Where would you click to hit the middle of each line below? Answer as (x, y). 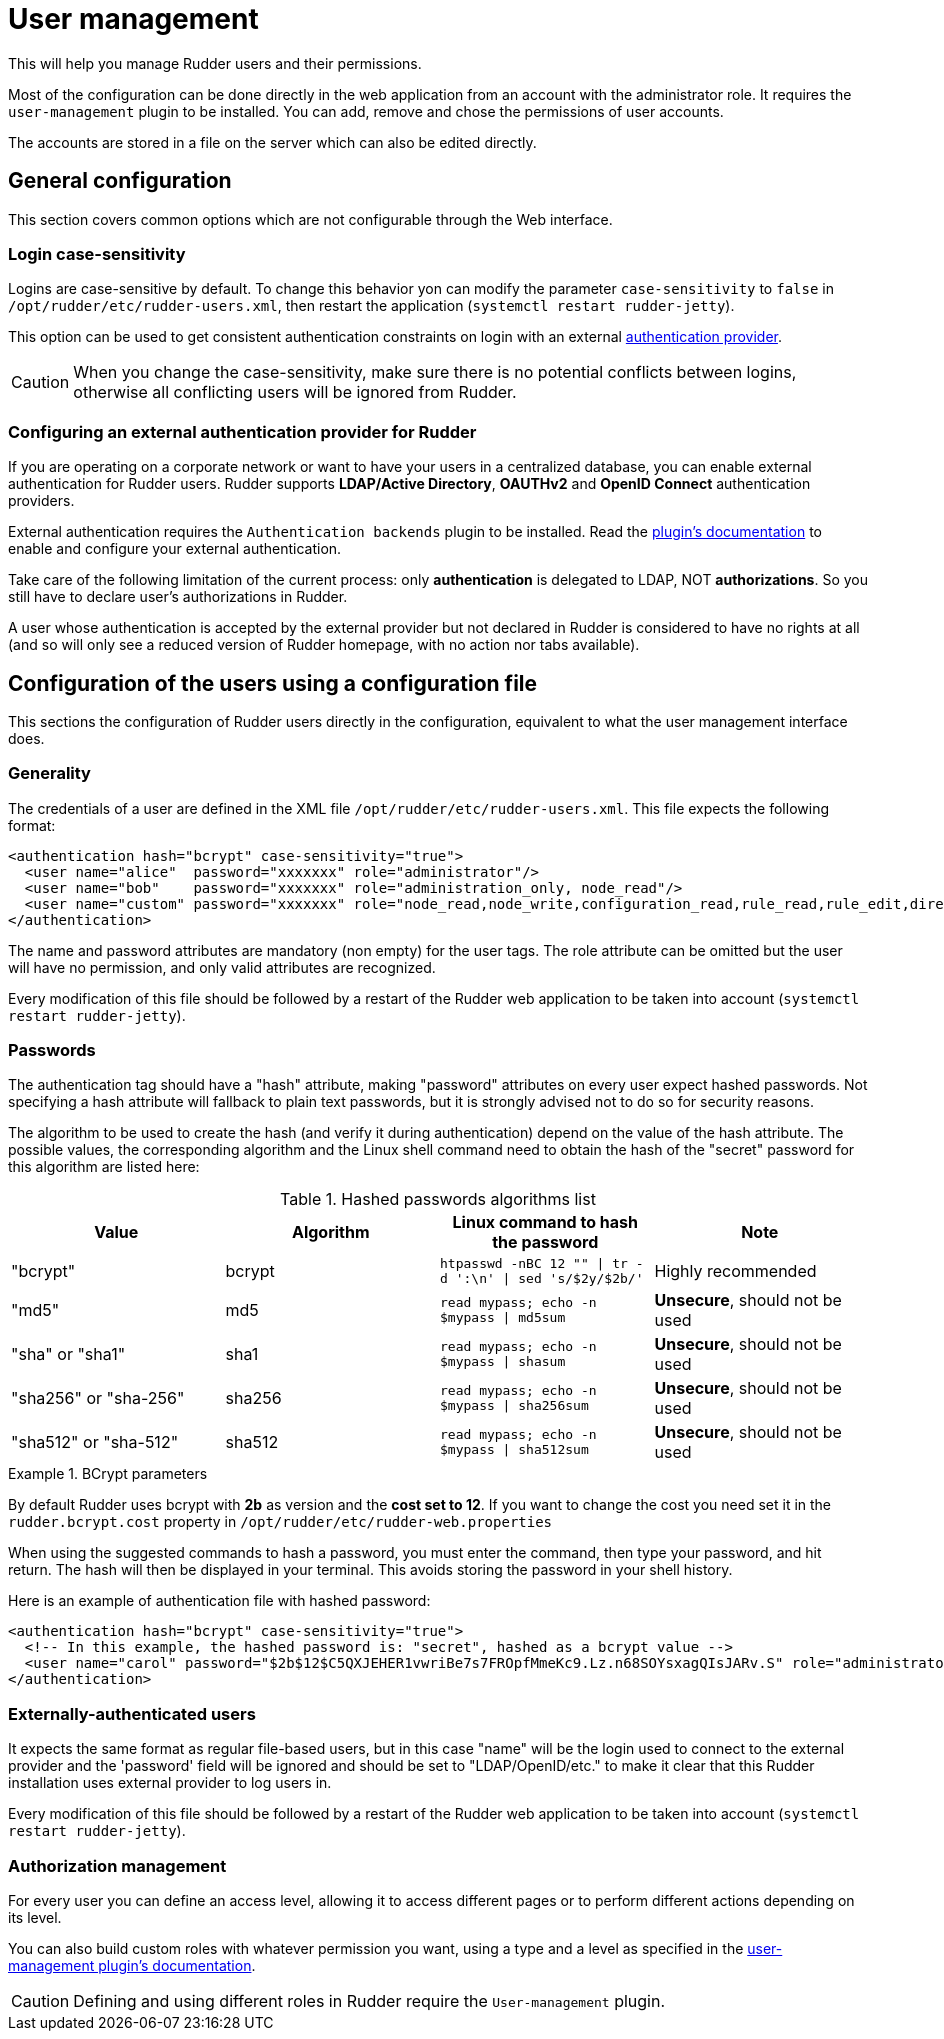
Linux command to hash (545, 1222)
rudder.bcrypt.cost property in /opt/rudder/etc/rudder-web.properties (280, 1522)
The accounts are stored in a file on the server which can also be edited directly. (272, 142)
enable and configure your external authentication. (175, 549)
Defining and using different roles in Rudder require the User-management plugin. (369, 2000)
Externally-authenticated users (132, 1713)
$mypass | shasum (503, 1362)
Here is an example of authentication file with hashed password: (219, 1601)
